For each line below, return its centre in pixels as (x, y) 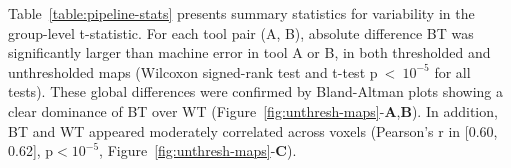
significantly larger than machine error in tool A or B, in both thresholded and (249, 52)
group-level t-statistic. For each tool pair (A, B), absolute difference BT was (241, 32)
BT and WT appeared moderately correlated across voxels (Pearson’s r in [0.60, (253, 130)
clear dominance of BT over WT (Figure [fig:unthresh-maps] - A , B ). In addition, (253, 110)
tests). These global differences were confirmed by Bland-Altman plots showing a (255, 91)
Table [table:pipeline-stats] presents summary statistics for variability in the (241, 13)
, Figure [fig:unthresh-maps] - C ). (198, 150)
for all (452, 71)
